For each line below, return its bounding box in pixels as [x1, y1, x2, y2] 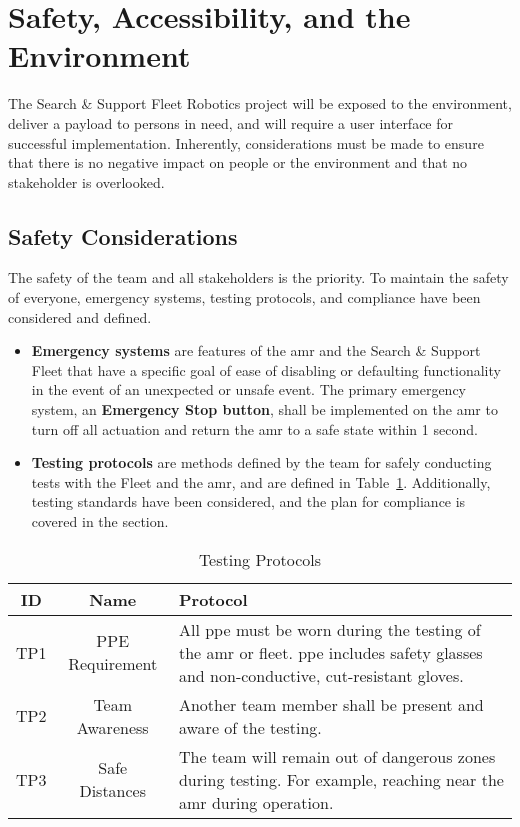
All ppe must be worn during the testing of [178, 617, 481, 641]
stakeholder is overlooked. [8, 171, 165, 192]
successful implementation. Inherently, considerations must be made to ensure [8, 132, 484, 153]
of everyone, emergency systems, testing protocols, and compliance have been [8, 287, 481, 308]
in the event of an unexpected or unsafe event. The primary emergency [31, 379, 467, 400]
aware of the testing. [178, 715, 322, 739]
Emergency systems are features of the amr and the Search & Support [31, 340, 481, 361]
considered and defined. [8, 306, 152, 327]
